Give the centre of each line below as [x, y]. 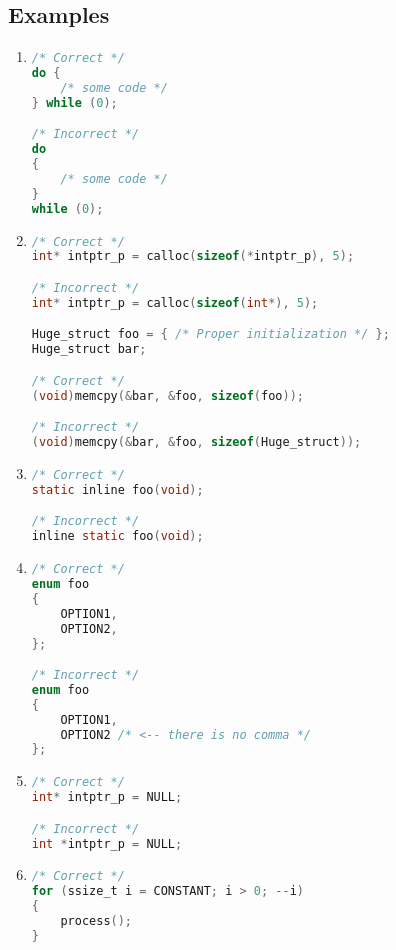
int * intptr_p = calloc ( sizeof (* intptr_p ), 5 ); [193, 256]
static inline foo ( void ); [117, 489]
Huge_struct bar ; [89, 349]
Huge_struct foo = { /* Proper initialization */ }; [210, 334]
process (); [96, 921]
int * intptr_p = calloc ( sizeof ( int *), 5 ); [175, 302]
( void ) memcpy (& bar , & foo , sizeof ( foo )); [167, 395]
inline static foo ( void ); [117, 536]
